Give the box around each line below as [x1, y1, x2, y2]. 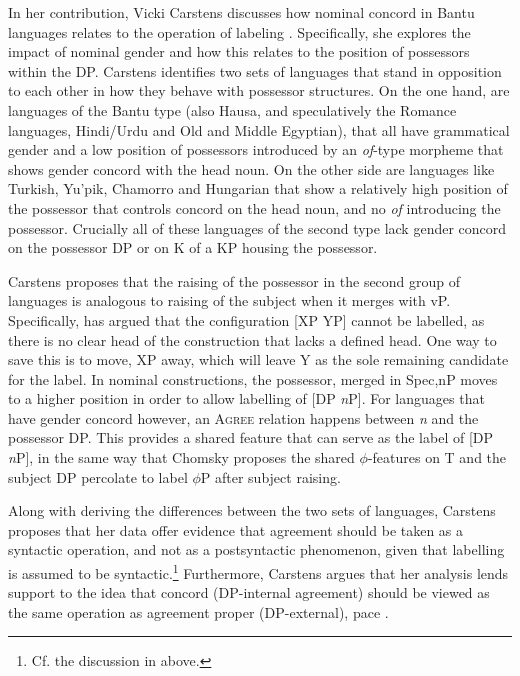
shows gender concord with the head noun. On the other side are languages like [8, 158, 495, 179]
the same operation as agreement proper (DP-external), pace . [8, 601, 389, 622]
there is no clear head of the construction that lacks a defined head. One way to [8, 329, 497, 350]
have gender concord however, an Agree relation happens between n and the [8, 407, 479, 428]
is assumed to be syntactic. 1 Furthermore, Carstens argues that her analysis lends [8, 560, 509, 583]
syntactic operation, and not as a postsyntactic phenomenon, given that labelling [8, 539, 505, 560]
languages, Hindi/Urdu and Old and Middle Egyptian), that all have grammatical [8, 119, 510, 140]
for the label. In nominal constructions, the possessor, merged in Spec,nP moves [8, 368, 498, 389]
